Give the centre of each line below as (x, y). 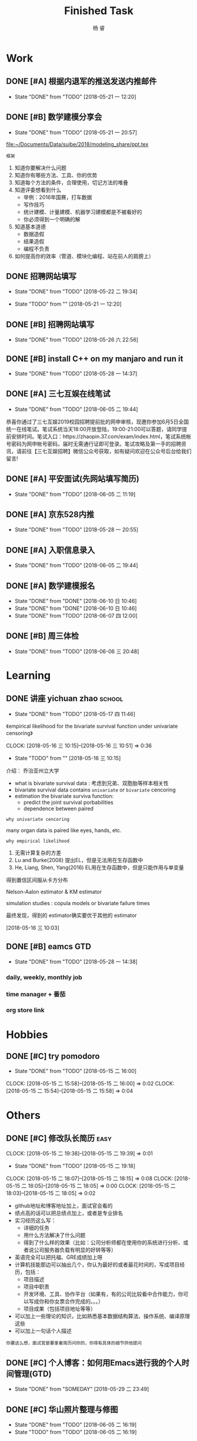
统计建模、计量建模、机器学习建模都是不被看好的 (83, 212)
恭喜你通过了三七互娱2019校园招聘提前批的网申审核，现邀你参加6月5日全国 (98, 422)
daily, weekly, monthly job (44, 977)
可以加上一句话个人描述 (43, 1331)
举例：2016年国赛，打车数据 (58, 197)
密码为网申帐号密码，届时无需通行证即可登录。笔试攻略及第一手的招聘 (96, 443)
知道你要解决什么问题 (40, 168)
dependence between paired (59, 809)
